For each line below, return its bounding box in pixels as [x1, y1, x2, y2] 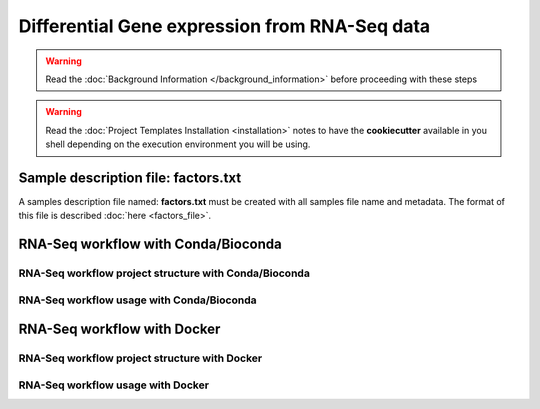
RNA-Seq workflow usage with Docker [18, 378, 210, 392]
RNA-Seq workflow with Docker [18, 321, 221, 338]
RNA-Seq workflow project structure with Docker [18, 351, 263, 365]
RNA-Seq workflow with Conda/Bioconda [18, 236, 282, 253]
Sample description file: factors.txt [18, 169, 242, 186]
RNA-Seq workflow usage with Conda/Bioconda [18, 293, 257, 307]
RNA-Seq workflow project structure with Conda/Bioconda [18, 266, 310, 280]
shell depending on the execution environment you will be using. [45, 138, 311, 150]
